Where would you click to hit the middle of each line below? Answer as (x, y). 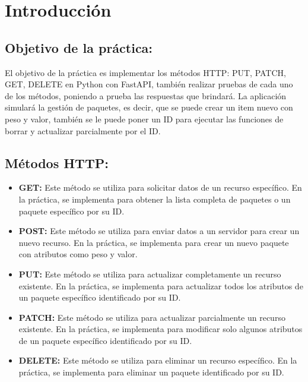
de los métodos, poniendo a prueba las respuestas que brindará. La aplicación (146, 95)
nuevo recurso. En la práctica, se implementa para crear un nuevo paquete (154, 242)
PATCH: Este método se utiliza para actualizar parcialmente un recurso (152, 317)
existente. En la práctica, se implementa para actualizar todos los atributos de (161, 285)
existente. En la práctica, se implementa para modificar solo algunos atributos (161, 329)
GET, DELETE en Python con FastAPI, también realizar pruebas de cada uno (149, 84)
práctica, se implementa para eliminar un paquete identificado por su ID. (151, 372)
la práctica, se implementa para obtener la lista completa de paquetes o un (155, 199)
